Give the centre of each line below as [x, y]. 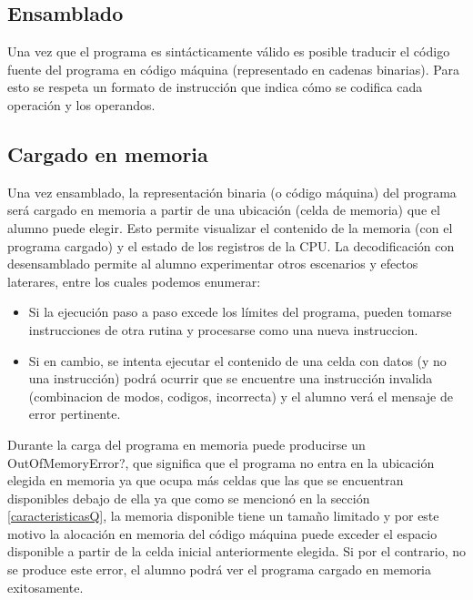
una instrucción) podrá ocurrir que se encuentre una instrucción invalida [231, 378]
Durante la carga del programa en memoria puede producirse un [186, 444]
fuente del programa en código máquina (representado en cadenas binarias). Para [233, 69]
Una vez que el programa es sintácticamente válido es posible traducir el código [229, 51]
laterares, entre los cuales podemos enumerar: [134, 281]
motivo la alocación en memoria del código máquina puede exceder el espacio [222, 533]
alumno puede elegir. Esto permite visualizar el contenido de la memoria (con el [230, 227]
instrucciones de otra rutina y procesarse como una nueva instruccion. [223, 329]
